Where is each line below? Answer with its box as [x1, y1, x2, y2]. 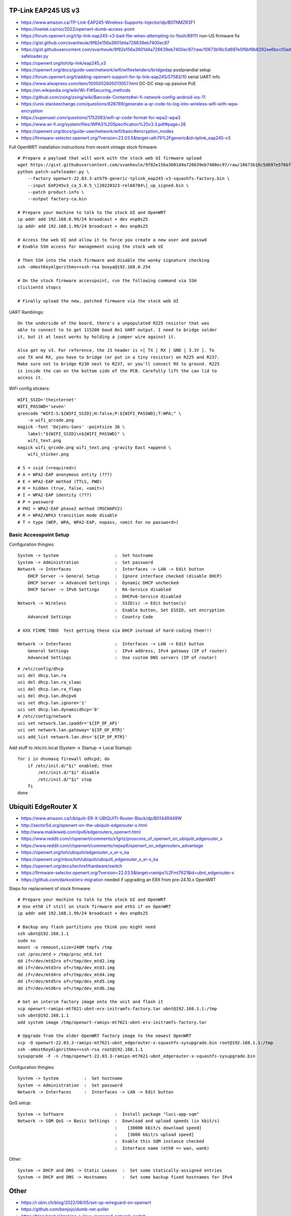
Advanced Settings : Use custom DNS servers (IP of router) [27, 655, 217, 661]
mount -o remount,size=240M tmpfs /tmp [17, 945, 113, 950]
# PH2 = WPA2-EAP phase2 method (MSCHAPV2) [17, 506, 123, 512]
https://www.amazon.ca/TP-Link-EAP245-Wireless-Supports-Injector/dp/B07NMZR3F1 [21, 19, 195, 25]
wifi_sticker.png [27, 451, 69, 457]
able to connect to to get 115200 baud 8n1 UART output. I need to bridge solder [17, 327, 217, 333]
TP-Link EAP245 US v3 [9, 6, 80, 15]
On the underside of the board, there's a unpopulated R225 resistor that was [17, 320, 210, 326]
